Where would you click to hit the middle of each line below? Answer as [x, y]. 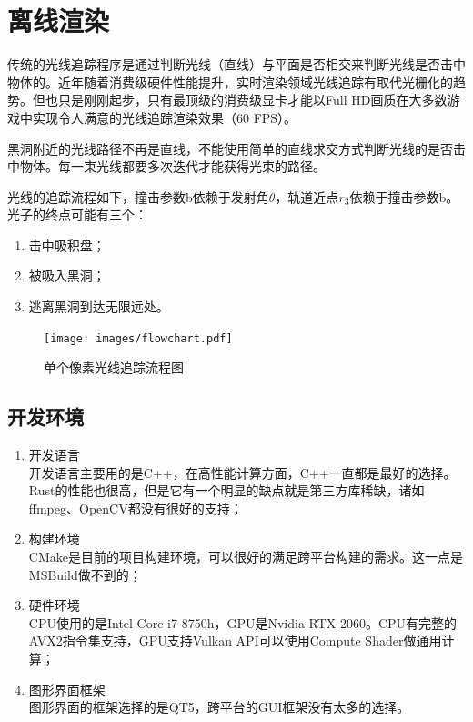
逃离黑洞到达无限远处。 [99, 306]
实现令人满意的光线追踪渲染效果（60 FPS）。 [165, 117]
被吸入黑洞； [67, 275]
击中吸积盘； [67, 244]
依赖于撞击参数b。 [404, 196]
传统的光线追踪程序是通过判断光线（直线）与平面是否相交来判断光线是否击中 [236, 64]
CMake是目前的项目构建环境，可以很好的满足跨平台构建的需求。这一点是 [246, 557]
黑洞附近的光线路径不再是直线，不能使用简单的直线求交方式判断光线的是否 [230, 148]
